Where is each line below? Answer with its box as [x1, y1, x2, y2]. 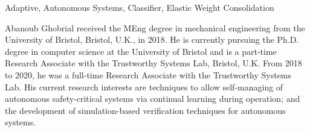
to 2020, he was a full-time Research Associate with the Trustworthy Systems [5, 68, 292, 81]
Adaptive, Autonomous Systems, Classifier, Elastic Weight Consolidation [5, 1, 274, 13]
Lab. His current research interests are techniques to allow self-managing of [5, 80, 283, 93]
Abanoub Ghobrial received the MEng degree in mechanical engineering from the [5, 21, 305, 34]
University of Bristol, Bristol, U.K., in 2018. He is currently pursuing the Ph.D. [5, 33, 299, 46]
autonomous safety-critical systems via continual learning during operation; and [5, 92, 300, 105]
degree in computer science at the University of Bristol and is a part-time [5, 45, 277, 57]
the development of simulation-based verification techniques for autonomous [5, 104, 286, 116]
